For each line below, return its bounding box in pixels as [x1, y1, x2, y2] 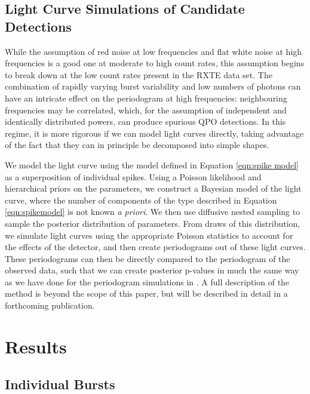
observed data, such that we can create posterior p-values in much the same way [5, 264, 299, 276]
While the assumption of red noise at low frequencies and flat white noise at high [5, 45, 302, 57]
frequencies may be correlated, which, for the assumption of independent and [5, 103, 287, 116]
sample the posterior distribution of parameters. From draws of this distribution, [5, 217, 300, 229]
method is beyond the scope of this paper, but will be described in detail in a [5, 287, 288, 300]
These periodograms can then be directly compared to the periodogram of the [5, 252, 290, 264]
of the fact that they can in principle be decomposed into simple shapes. [5, 138, 269, 151]
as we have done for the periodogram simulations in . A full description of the [5, 275, 290, 288]
